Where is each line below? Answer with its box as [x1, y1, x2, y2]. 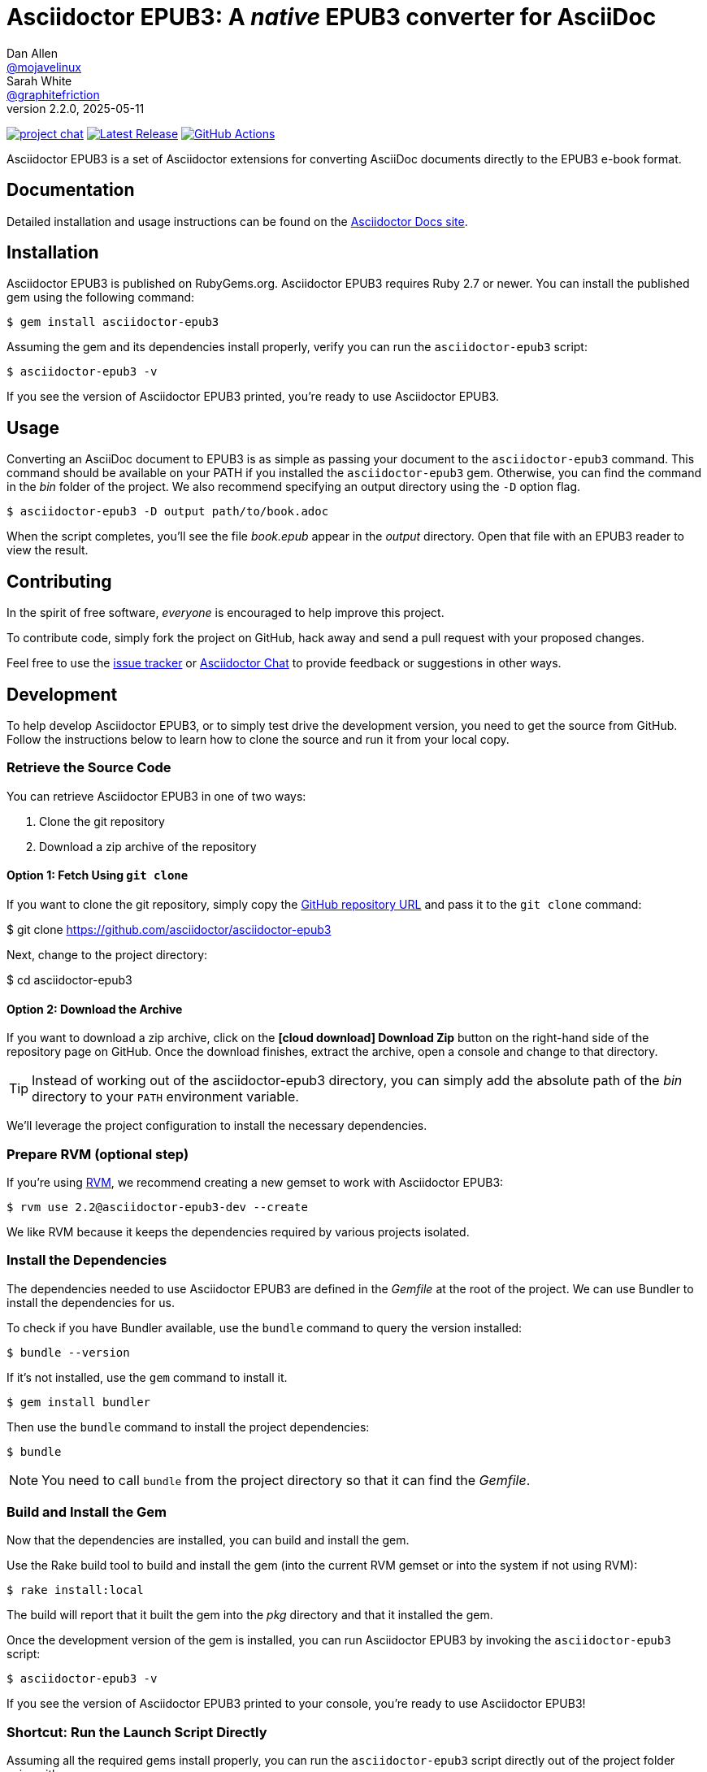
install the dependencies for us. [7, 1295, 175, 1309]
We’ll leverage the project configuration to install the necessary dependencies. [7, 1118, 427, 1133]
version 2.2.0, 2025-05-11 [7, 101, 145, 115]
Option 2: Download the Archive [7, 1001, 183, 1016]
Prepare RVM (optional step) [7, 1145, 189, 1162]
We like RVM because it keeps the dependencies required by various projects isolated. [7, 1224, 470, 1239]
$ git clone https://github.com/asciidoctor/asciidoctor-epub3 [7, 922, 332, 936]
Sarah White [7, 73, 72, 88]
